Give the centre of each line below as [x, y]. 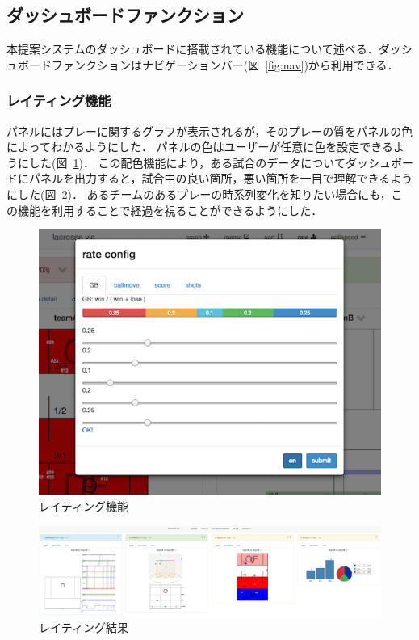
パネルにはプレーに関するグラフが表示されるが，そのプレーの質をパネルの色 [210, 131]
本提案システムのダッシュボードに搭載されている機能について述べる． [193, 49]
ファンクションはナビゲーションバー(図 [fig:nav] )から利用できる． [225, 64]
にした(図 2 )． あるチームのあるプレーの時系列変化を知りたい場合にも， [199, 194]
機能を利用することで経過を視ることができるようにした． [170, 210]
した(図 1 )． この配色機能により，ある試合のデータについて [187, 162]
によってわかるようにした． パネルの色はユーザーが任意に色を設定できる [200, 147]
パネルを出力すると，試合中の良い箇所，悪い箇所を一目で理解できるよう [221, 178]
